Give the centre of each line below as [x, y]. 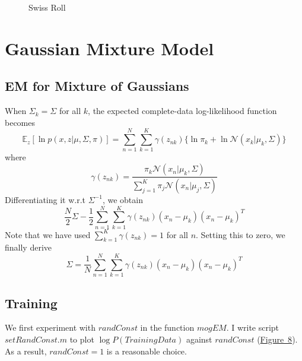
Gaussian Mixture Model [109, 48]
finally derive [28, 247]
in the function [167, 327]
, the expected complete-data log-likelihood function [182, 111]
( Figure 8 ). [277, 339]
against [199, 339]
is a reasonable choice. [147, 351]
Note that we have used [48, 234]
